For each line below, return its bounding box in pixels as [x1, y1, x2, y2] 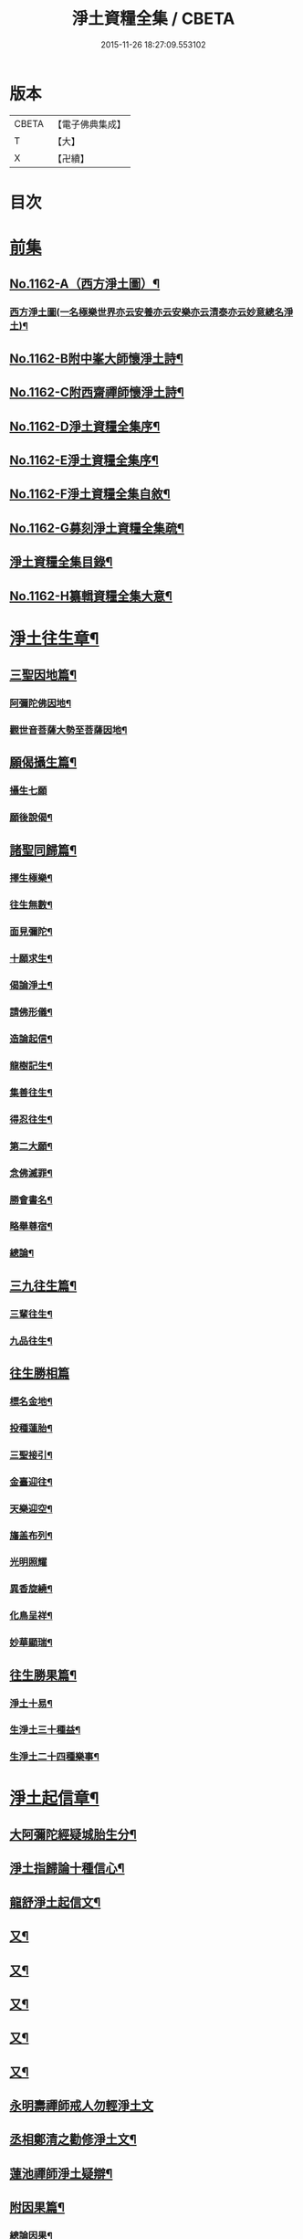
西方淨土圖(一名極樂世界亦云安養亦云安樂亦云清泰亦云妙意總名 [9, 306, 285, 319]
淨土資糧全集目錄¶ [9, 554, 113, 570]
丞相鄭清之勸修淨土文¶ [9, 2132, 137, 2148]
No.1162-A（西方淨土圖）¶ [9, 276, 161, 292]
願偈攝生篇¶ [9, 755, 78, 770]
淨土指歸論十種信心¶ [9, 1861, 125, 1876]
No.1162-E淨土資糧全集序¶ [9, 452, 160, 468]
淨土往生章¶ [9, 628, 99, 649]
